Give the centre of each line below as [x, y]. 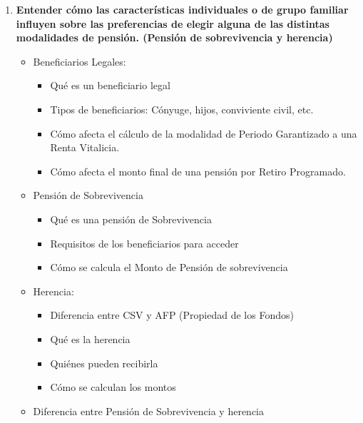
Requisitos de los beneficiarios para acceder [144, 243]
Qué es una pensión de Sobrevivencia [131, 219]
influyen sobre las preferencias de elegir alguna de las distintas [173, 23]
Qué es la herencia [90, 338]
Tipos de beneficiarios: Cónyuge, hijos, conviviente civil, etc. [182, 109]
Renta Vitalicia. [85, 147]
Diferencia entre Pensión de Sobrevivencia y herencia [148, 411]
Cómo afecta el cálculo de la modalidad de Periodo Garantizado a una [204, 133]
